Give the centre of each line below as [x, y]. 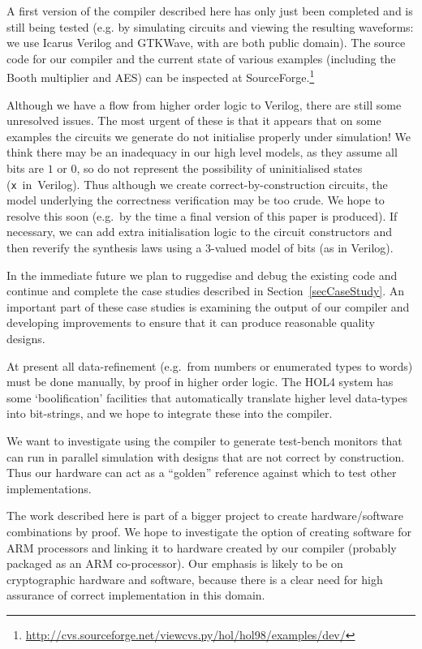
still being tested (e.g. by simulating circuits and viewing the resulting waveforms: [210, 26]
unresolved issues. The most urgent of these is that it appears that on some [194, 120]
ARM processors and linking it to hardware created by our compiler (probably [202, 547]
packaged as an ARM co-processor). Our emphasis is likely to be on [175, 563]
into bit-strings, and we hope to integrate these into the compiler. [170, 413]
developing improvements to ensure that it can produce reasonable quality [191, 322]
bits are [26, 168]
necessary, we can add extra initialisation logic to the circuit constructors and [200, 232]
